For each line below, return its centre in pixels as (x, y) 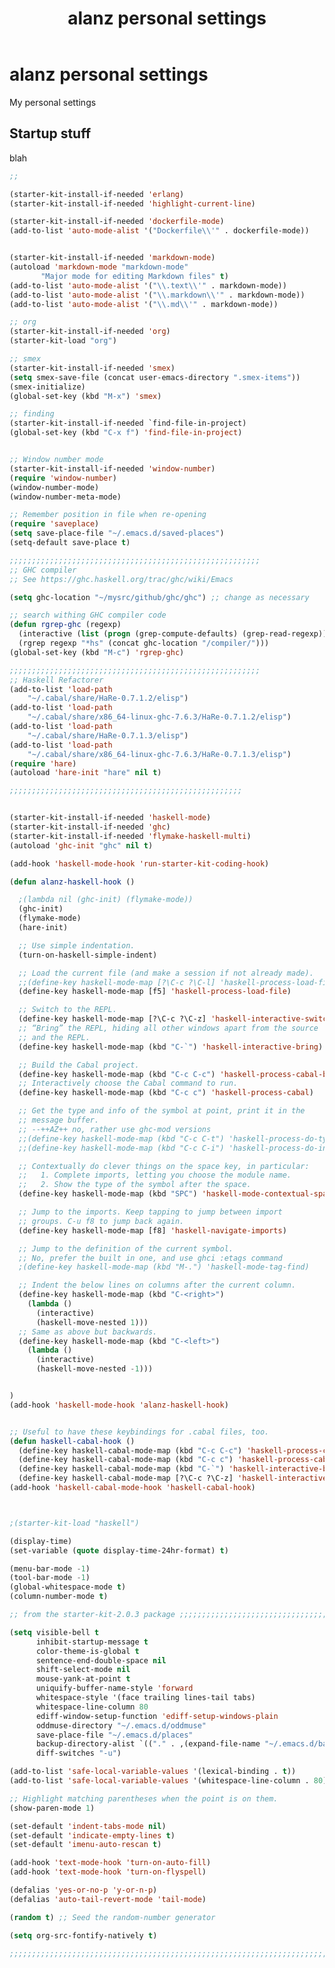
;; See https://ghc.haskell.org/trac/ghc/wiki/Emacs (121, 579)
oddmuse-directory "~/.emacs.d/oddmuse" (121, 1725)
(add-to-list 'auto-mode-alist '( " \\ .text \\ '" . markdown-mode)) (148, 285)
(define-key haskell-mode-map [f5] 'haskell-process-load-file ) (155, 992)
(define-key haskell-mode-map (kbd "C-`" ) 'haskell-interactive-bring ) (171, 1047)
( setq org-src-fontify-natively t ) (83, 1935)
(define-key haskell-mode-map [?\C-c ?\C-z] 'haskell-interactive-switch (175, 1019)
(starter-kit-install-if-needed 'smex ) (92, 368)
